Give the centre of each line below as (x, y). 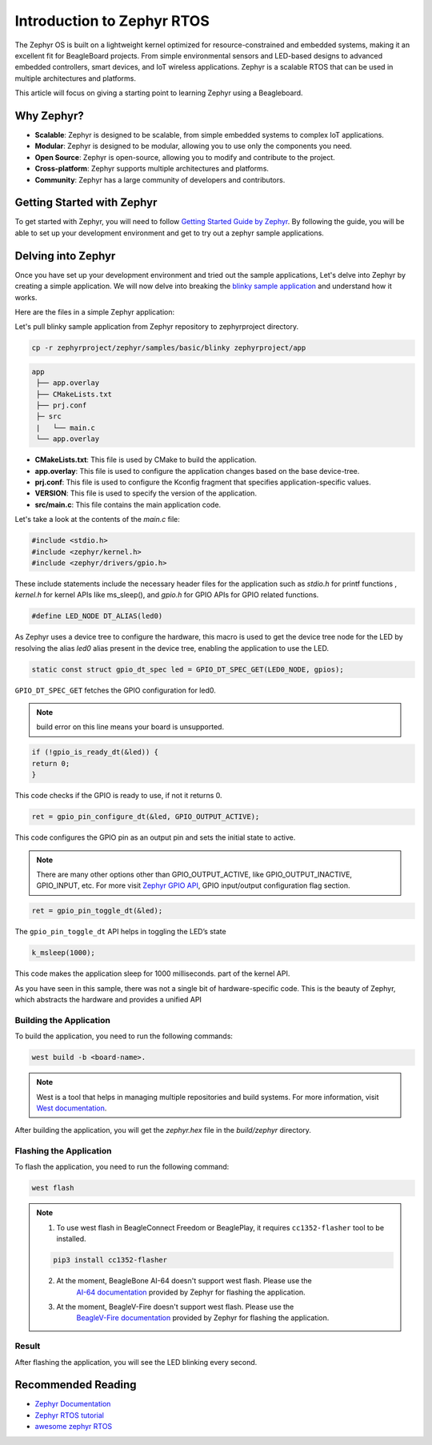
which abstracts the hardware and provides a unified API (108, 1000)
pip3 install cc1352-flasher (110, 1260)
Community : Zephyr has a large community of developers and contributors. (160, 179)
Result (28, 1347)
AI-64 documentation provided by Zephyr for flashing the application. (191, 1292)
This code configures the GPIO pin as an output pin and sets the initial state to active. (155, 837)
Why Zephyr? (49, 116)
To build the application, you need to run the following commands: (124, 1036)
